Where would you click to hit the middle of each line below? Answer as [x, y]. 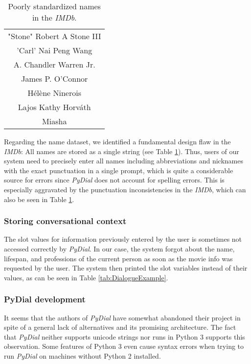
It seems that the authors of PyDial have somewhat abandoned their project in [122, 317]
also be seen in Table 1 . [39, 199]
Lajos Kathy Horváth [54, 107]
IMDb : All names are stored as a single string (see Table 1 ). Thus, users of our [122, 151]
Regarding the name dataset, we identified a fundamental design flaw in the [117, 141]
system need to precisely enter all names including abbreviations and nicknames [124, 161]
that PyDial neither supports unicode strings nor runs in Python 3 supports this [125, 336]
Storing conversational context [65, 221]
